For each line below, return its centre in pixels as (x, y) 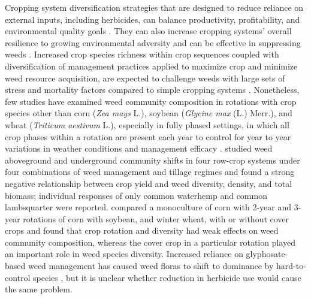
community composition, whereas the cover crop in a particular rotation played (150, 242)
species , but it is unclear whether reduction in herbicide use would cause (167, 277)
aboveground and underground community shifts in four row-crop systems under (153, 160)
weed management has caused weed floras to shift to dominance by (151, 266)
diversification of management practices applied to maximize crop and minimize (151, 66)
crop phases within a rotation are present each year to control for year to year (148, 136)
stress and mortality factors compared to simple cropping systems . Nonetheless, (152, 90)
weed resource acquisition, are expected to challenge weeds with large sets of (145, 78)
